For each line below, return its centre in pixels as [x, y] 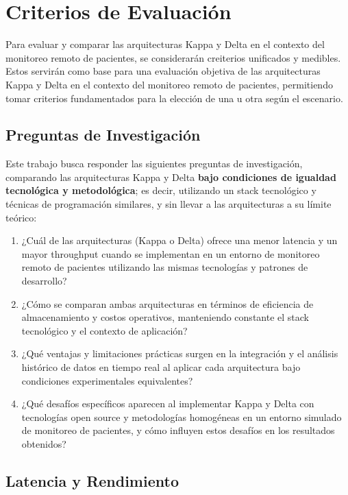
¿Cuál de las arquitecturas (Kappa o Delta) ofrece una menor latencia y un [179, 240]
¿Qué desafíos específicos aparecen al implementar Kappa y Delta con [168, 403]
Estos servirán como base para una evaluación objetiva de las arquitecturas [163, 71]
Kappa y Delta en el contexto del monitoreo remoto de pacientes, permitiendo [169, 84]
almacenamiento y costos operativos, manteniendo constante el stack [165, 317]
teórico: [21, 217]
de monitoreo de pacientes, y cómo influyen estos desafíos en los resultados [178, 430]
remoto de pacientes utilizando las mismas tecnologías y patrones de [165, 267]
